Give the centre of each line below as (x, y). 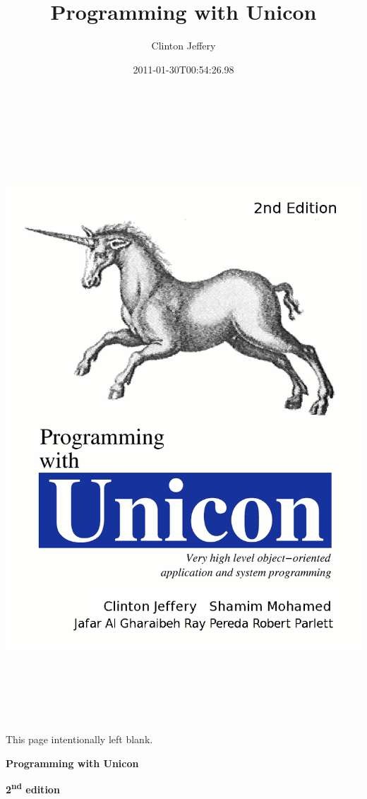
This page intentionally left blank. (79, 739)
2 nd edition (33, 788)
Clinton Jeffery (183, 46)
